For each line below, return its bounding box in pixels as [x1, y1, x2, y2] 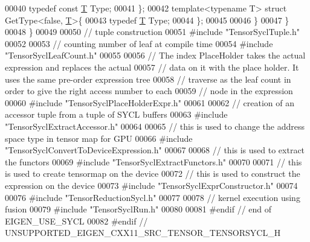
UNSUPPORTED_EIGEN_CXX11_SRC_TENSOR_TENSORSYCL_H [5, 226, 281, 239]
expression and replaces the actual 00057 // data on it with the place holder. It [5, 60, 299, 73]
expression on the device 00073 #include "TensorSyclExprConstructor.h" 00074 [5, 179, 298, 191]
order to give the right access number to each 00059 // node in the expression [5, 84, 293, 97]
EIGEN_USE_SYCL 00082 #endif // [5, 214, 148, 227]
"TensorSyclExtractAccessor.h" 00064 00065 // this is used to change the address [5, 119, 305, 132]
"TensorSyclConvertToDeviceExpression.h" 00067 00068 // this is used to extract [5, 144, 305, 156]
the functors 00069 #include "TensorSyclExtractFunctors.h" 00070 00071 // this [5, 155, 302, 168]
